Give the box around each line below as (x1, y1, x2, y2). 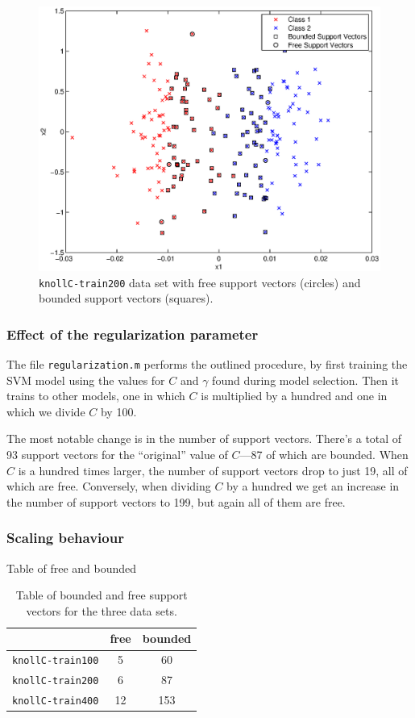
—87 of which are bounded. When (239, 446, 409, 463)
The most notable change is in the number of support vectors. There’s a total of (6, 430, 402, 447)
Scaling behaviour (6, 528, 124, 548)
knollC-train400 (12, 695, 99, 708)
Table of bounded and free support (15, 587, 188, 603)
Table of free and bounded (6, 559, 137, 576)
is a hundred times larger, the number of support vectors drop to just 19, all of (18, 461, 408, 478)
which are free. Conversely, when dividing (6, 478, 211, 495)
